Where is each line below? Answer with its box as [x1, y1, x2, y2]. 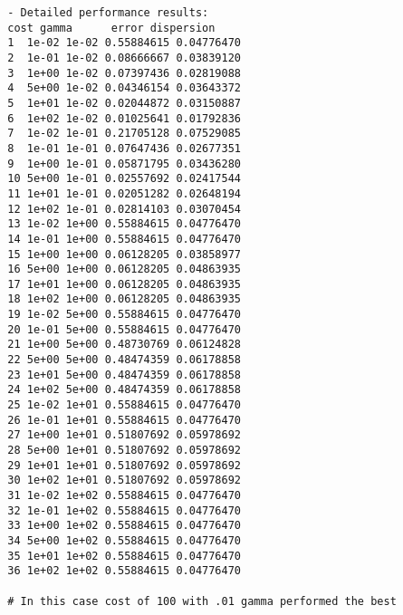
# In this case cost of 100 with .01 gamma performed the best [7, 594, 397, 608]
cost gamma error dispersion [7, 21, 216, 34]
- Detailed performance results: [7, 6, 209, 19]
